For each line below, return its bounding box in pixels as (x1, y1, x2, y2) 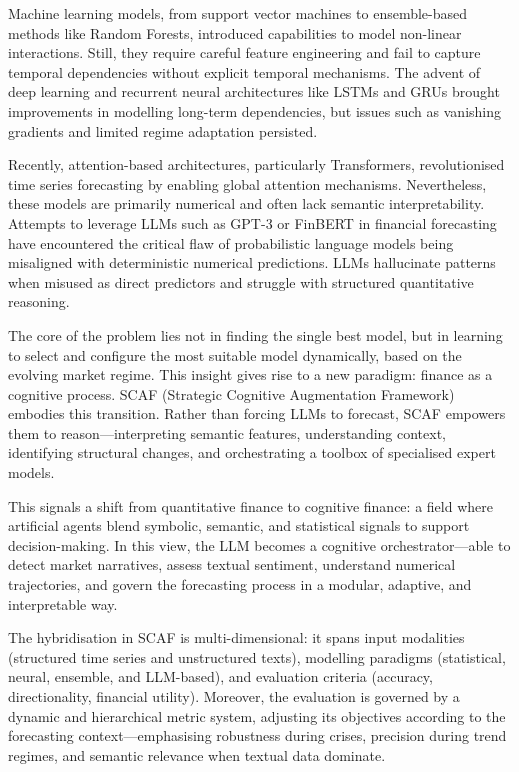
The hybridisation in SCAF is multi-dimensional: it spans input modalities (8, 627, 465, 648)
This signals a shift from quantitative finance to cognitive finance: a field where (8, 495, 493, 516)
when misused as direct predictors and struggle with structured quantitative (8, 271, 474, 292)
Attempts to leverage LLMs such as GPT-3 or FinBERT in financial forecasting (8, 212, 497, 233)
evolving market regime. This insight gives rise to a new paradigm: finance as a (8, 364, 493, 385)
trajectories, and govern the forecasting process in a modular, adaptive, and (8, 574, 472, 595)
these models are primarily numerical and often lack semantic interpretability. (8, 193, 485, 214)
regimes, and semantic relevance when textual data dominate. (8, 744, 386, 765)
